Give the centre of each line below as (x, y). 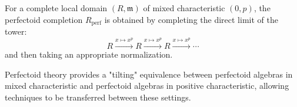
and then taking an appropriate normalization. (89, 54)
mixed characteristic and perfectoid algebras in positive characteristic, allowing (147, 86)
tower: (16, 31)
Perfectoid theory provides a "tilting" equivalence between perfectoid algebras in (149, 74)
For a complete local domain (56, 8)
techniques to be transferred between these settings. (98, 97)
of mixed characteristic (184, 8)
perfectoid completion (44, 19)
